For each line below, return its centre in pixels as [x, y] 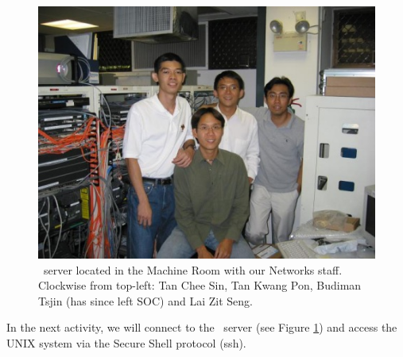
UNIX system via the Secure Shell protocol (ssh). [126, 342]
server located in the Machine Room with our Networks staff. [193, 269]
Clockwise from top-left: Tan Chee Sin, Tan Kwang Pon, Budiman [200, 285]
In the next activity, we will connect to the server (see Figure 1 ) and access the [202, 327]
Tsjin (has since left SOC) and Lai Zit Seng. [145, 300]
